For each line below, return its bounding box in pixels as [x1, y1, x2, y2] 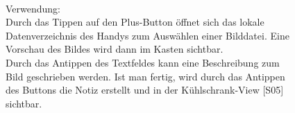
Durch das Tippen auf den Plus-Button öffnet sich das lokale [6, 15, 264, 29]
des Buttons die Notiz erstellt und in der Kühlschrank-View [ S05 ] [6, 82, 284, 97]
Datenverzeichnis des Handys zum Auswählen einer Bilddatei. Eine [6, 28, 289, 42]
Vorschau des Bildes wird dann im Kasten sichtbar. [6, 42, 224, 56]
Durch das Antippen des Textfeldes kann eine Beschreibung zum [6, 55, 280, 69]
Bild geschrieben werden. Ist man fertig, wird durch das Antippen [6, 69, 285, 83]
